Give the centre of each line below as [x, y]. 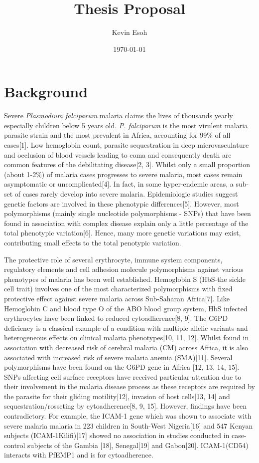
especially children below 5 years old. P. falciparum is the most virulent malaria [126, 125]
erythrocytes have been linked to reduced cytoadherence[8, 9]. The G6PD [116, 318]
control [15, 445]
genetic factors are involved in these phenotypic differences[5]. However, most [122, 203]
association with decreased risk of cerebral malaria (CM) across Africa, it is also [126, 347]
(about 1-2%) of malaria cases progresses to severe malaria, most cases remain [123, 174]
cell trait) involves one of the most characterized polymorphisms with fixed [118, 289]
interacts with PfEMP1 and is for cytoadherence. [79, 455]
